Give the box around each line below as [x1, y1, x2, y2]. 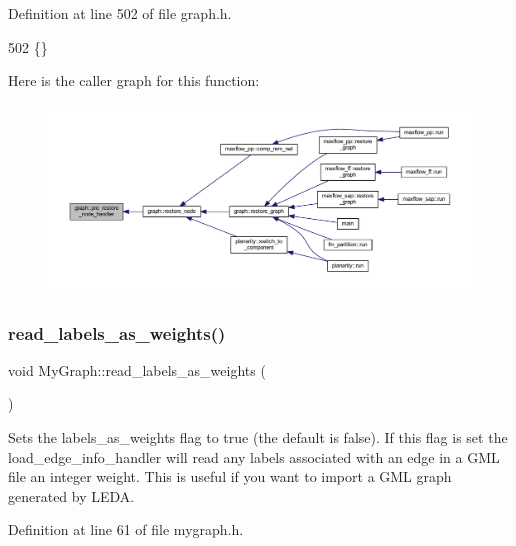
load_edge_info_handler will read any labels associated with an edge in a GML [8, 446, 500, 467]
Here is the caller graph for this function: [8, 70, 260, 91]
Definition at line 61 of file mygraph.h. [8, 519, 244, 540]
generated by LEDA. [8, 485, 135, 506]
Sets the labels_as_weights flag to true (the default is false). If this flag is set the [8, 427, 508, 447]
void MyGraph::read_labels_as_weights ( [8, 359, 266, 380]
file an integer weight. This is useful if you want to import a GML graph [8, 466, 452, 487]
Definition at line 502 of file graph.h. [8, 3, 232, 23]
